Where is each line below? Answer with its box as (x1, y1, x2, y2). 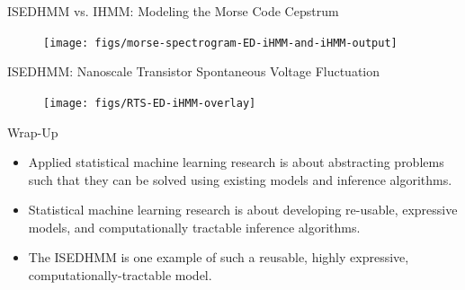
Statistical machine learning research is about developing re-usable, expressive (28, 200, 458, 219)
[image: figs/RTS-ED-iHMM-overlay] (43, 96, 256, 110)
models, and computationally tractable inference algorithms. (28, 217, 361, 236)
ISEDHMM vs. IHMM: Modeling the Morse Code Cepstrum (7, 2, 339, 20)
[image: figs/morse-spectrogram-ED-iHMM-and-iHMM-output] (43, 36, 398, 49)
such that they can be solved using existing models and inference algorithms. (28, 170, 452, 189)
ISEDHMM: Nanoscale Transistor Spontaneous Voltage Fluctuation (7, 62, 380, 81)
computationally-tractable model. (28, 266, 212, 285)
